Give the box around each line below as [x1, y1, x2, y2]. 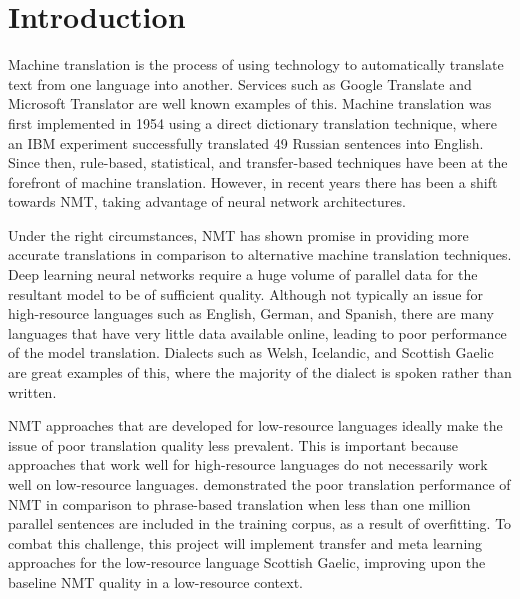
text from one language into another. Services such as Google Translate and [8, 73, 472, 94]
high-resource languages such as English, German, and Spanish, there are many [8, 303, 494, 324]
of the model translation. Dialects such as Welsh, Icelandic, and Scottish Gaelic [8, 342, 494, 363]
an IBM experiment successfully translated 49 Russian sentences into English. [8, 132, 484, 153]
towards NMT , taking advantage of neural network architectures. [8, 191, 406, 212]
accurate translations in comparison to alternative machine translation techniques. [8, 244, 512, 265]
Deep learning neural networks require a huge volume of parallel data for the [8, 264, 478, 285]
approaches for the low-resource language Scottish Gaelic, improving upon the [8, 552, 486, 573]
